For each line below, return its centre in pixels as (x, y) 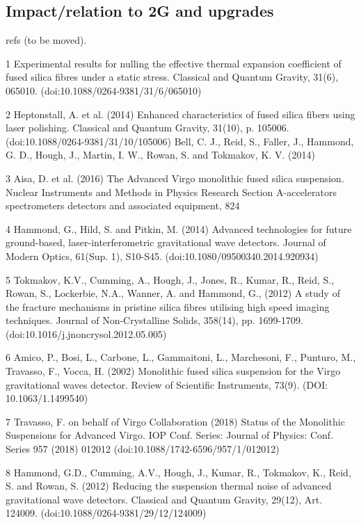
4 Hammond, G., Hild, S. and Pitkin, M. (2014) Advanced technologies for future (179, 228)
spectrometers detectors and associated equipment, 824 (123, 205)
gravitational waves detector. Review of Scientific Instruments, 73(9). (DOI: (167, 384)
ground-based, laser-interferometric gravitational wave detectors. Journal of (166, 242)
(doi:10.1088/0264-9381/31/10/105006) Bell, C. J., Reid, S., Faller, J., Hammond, (180, 141)
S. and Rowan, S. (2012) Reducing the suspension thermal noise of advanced (169, 486)
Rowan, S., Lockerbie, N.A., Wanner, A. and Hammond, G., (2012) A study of (173, 293)
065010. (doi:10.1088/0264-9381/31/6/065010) (104, 90)
